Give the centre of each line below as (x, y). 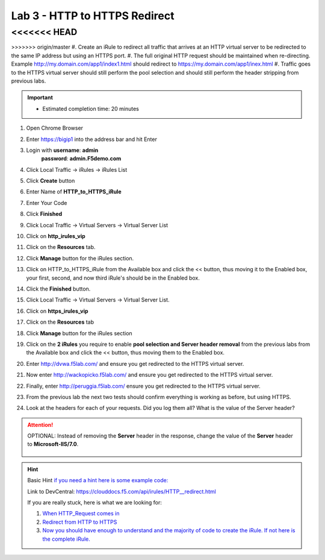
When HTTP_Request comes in (81, 514)
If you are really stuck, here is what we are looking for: (95, 503)
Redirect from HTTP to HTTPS (80, 522)
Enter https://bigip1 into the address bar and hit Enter (92, 139)
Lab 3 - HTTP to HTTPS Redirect (93, 16)
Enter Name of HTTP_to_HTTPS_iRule (74, 192)
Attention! (40, 424)
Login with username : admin (62, 150)
